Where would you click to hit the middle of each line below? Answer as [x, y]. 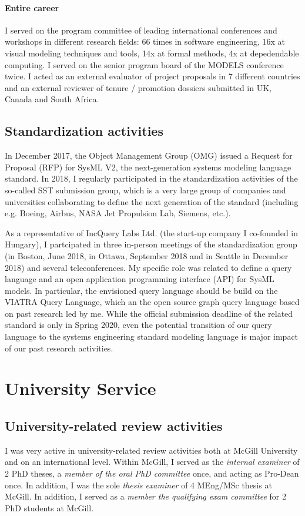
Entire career [32, 7]
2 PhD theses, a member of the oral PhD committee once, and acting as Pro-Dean [152, 473]
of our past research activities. [59, 348]
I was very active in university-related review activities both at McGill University [151, 450]
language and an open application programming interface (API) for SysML [140, 279]
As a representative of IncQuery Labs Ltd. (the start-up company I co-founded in [152, 232]
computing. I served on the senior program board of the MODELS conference [144, 64]
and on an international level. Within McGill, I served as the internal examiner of [152, 462]
